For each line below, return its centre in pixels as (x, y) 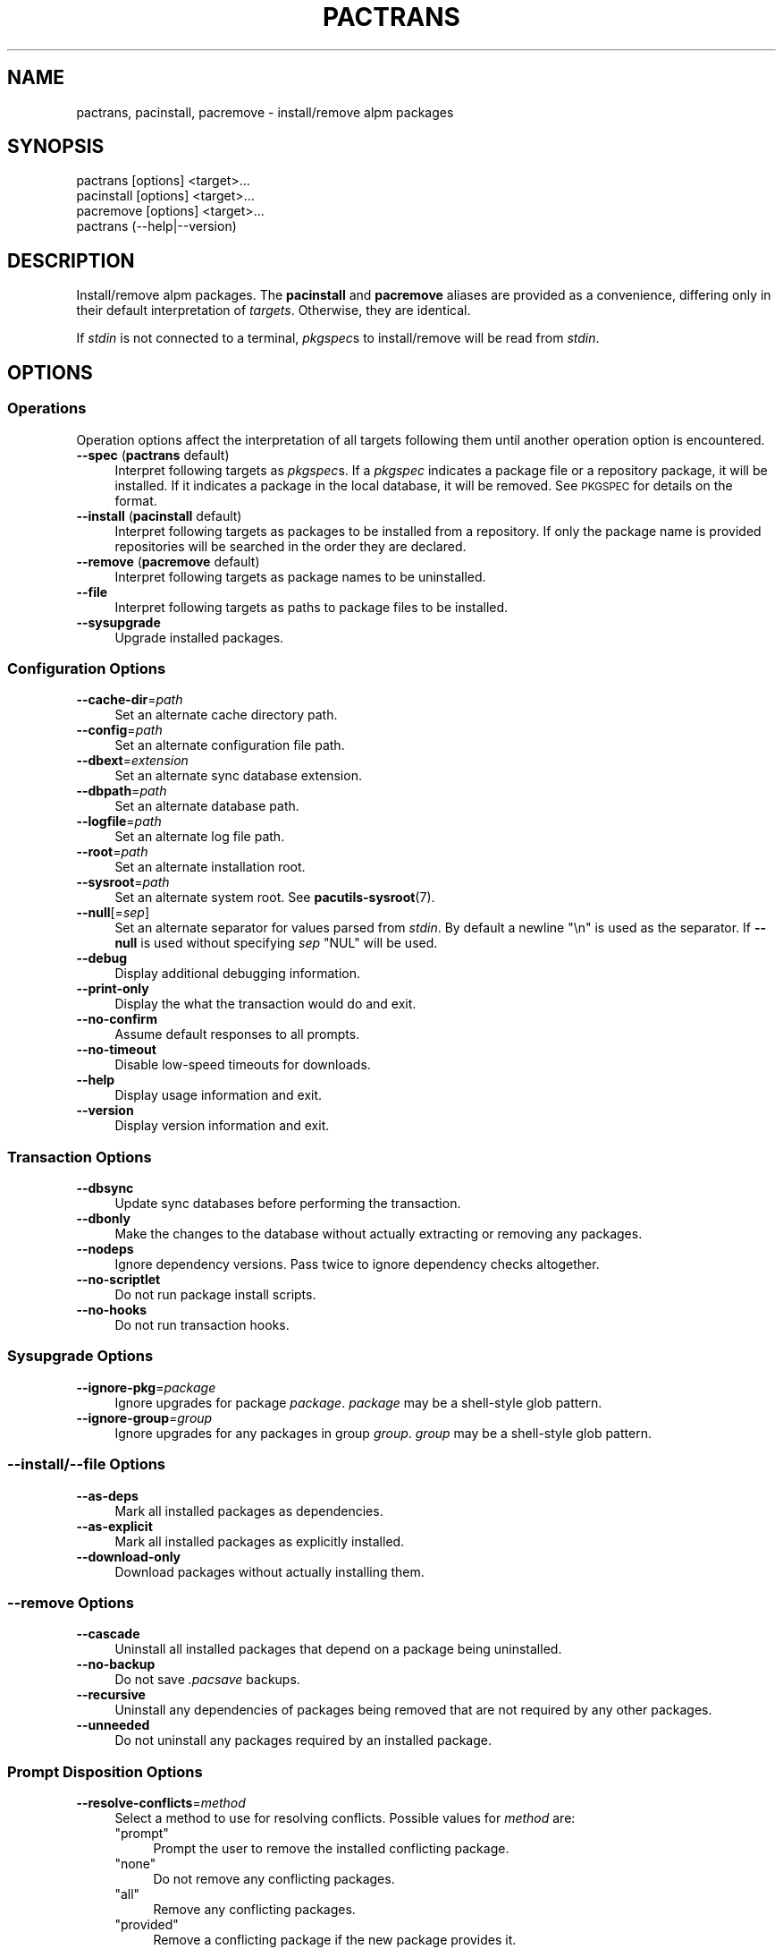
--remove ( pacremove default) (168, 561)
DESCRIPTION (71, 260)
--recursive (111, 1695)
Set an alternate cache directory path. (226, 715)
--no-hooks (112, 1310)
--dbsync (105, 1188)
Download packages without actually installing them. (269, 1571)
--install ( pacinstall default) (159, 515)
